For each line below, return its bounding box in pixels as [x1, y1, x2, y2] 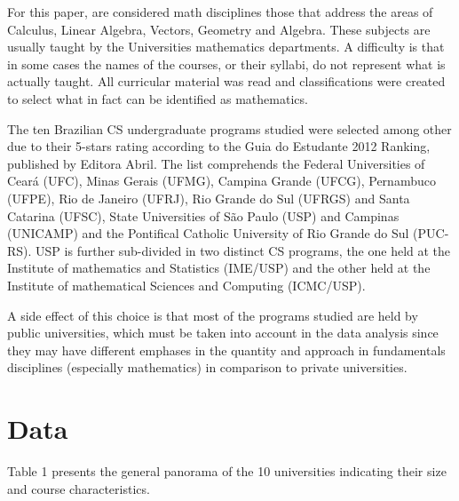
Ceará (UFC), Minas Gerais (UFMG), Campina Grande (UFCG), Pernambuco [7, 171, 436, 190]
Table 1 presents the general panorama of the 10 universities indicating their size [7, 462, 447, 480]
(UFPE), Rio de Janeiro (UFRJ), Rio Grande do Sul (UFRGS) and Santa [7, 188, 410, 207]
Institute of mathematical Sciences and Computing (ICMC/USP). [7, 275, 366, 294]
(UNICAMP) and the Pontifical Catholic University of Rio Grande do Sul [7, 224, 409, 243]
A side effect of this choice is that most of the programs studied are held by [7, 306, 418, 324]
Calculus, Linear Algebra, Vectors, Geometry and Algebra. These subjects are [7, 20, 431, 38]
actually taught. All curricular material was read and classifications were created [7, 72, 446, 91]
